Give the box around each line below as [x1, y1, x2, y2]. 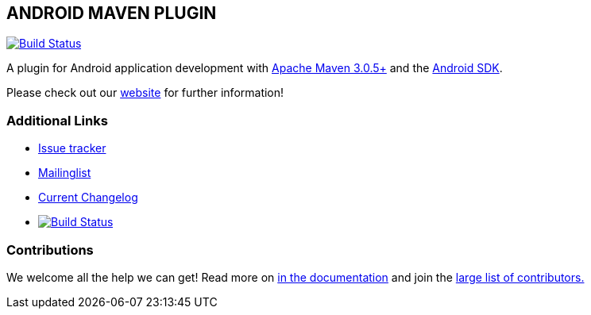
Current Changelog [38, 190, 138, 205]
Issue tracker [38, 141, 106, 156]
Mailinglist [38, 166, 91, 180]
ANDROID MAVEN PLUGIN [6, 3, 217, 23]
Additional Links [6, 112, 108, 129]
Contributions [6, 241, 94, 258]
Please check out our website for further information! [6, 86, 284, 100]
